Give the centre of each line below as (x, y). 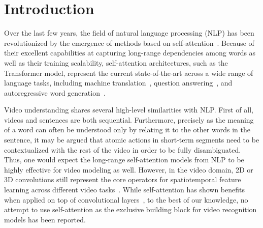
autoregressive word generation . (55, 92)
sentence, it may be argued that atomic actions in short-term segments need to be (132, 140)
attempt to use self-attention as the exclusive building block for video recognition (130, 209)
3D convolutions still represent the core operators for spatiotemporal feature (123, 179)
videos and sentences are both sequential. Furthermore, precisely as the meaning (129, 119)
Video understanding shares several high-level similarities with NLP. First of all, (129, 110)
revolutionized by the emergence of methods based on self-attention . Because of (129, 42)
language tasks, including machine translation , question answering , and (118, 83)
